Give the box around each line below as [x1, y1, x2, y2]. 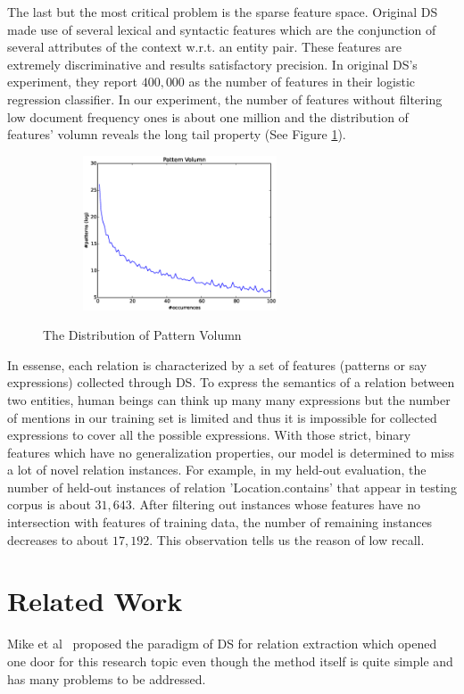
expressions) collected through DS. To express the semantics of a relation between [7, 373, 455, 392]
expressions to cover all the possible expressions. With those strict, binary [7, 425, 411, 444]
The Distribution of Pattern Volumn [43, 326, 242, 344]
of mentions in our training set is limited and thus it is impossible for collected [7, 408, 437, 426]
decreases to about [7, 530, 109, 549]
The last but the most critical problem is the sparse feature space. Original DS [7, 3, 438, 21]
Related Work [7, 582, 183, 619]
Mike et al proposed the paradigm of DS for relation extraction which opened [7, 634, 437, 653]
